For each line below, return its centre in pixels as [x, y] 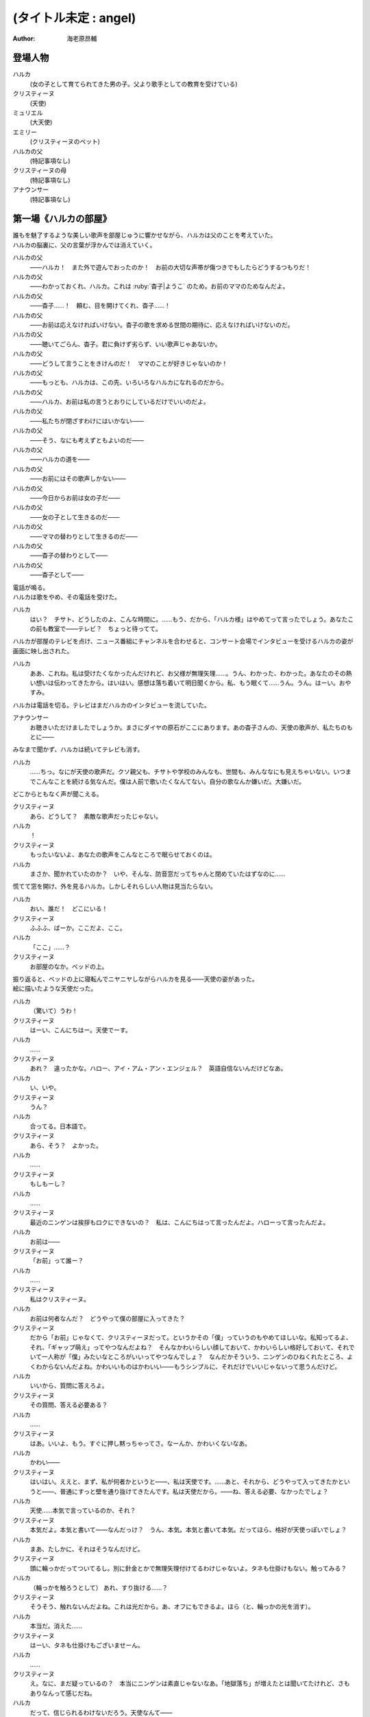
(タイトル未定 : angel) [74, 18]
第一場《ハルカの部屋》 [62, 219]
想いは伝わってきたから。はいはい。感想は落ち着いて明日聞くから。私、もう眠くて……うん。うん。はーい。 [187, 683]
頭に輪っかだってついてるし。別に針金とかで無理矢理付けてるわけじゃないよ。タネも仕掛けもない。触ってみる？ [188, 1568]
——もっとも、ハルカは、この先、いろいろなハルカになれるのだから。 [128, 383]
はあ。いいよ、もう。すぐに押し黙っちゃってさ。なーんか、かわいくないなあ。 [140, 1443]
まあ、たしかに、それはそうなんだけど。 [87, 1549]
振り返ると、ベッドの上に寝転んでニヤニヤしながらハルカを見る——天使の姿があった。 [135, 979]
